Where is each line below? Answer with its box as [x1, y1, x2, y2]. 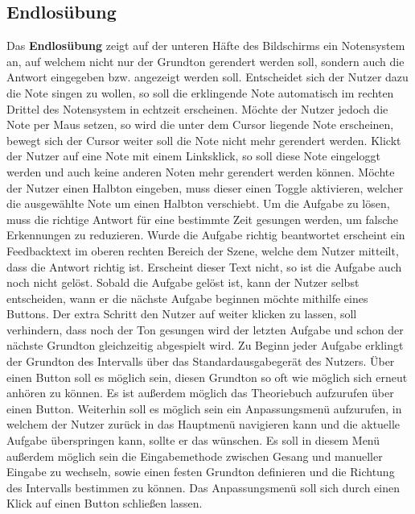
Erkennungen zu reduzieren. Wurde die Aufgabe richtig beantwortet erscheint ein [6, 226, 405, 243]
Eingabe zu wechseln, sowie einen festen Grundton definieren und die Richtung [6, 463, 395, 480]
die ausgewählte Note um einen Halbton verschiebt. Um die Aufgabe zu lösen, [6, 195, 390, 212]
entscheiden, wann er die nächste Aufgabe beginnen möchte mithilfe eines [6, 289, 368, 306]
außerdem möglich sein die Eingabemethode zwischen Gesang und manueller [6, 447, 383, 464]
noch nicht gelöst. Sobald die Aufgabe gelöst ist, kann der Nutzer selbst [6, 274, 360, 291]
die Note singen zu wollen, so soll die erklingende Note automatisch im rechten [6, 84, 394, 101]
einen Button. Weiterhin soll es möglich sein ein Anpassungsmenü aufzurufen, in [6, 400, 402, 417]
